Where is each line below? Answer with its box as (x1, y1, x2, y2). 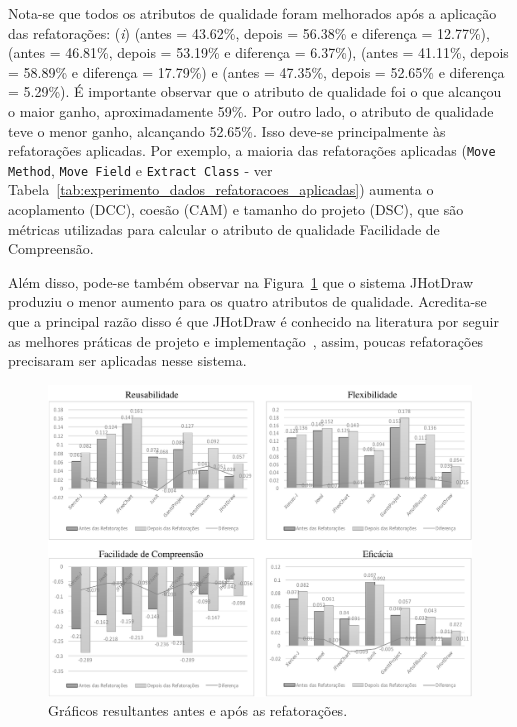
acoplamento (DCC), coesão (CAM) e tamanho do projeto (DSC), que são (8, 199, 464, 220)
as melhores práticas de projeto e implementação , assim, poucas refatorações (8, 330, 484, 351)
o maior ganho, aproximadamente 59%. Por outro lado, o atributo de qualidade (8, 100, 494, 121)
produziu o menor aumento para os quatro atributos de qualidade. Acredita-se (8, 291, 487, 312)
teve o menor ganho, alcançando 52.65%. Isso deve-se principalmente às (8, 120, 446, 141)
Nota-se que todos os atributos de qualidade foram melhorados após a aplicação (8, 3, 497, 23)
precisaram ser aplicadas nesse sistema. (8, 350, 247, 371)
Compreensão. (8, 238, 94, 259)
